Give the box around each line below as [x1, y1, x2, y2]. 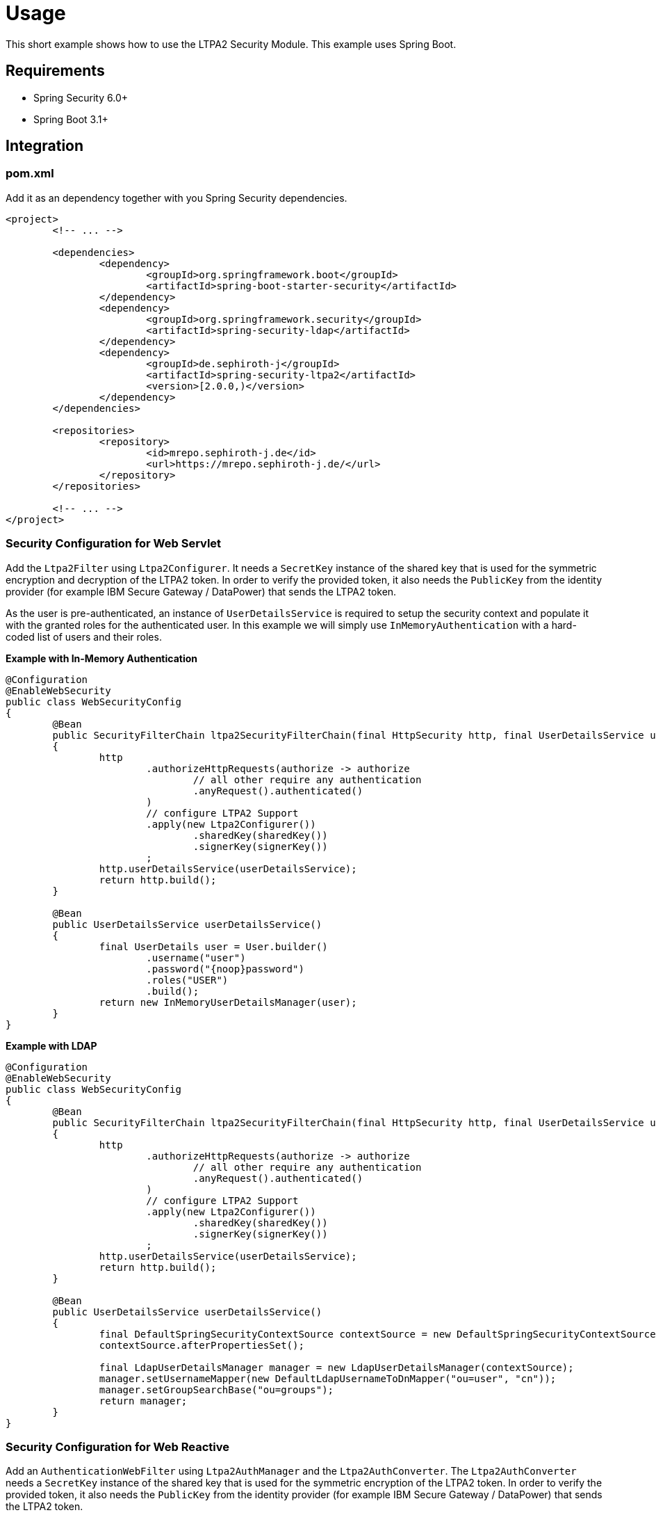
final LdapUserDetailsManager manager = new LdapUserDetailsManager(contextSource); [99, 1361, 574, 1373]
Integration [6, 137, 84, 155]
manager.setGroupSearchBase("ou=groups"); [99, 1384, 334, 1395]
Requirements [6, 62, 105, 80]
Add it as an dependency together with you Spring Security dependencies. [6, 191, 347, 204]
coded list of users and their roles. [6, 630, 162, 643]
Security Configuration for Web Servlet [6, 536, 222, 551]
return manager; [99, 1395, 188, 1406]
